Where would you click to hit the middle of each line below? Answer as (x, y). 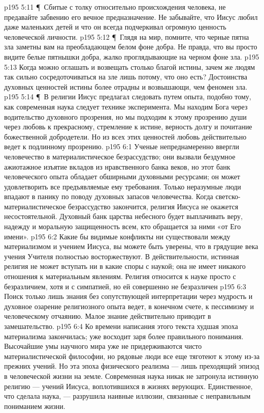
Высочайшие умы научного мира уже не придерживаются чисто (103, 346)
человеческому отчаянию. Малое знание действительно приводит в (108, 316)
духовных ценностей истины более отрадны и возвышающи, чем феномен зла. (126, 86)
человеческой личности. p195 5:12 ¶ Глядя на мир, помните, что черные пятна (127, 36)
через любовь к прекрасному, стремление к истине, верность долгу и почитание (128, 127)
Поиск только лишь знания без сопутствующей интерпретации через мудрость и (128, 296)
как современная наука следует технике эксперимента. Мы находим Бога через (126, 106)
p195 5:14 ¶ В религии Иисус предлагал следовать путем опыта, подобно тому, (128, 97)
